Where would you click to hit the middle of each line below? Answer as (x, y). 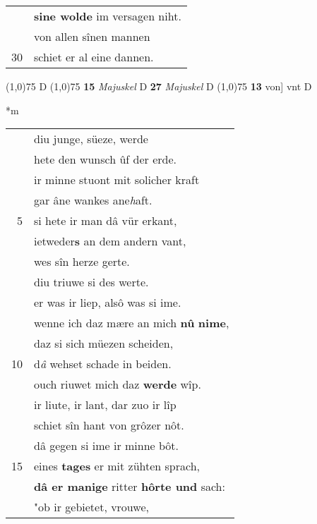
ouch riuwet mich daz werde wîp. (118, 384)
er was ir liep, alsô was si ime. (108, 303)
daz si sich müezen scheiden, (104, 343)
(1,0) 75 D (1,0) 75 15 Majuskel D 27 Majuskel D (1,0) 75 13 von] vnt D (159, 86)
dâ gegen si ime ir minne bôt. (107, 446)
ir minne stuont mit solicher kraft (117, 180)
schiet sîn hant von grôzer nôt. (109, 425)
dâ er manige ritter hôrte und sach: (130, 487)
